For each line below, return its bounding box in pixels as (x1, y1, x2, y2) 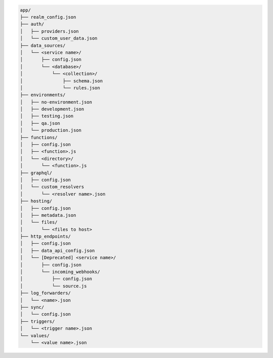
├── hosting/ (20, 198, 53, 204)
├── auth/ (20, 21, 44, 27)
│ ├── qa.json (20, 120, 61, 126)
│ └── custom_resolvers (20, 184, 84, 190)
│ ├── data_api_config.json (20, 248, 95, 253)
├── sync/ (20, 304, 44, 310)
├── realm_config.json (20, 14, 76, 20)
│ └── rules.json (20, 85, 101, 91)
